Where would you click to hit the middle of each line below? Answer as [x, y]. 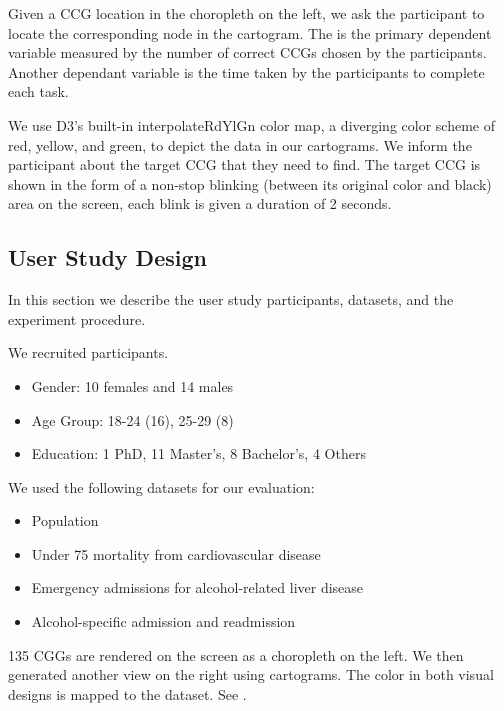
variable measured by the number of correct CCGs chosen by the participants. [247, 52]
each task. [38, 91]
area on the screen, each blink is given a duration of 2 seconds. [200, 203]
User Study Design [107, 257]
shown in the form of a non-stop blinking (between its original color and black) [250, 183]
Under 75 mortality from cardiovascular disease [176, 553]
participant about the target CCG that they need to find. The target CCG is [244, 164]
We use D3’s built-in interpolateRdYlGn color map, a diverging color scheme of [251, 124]
